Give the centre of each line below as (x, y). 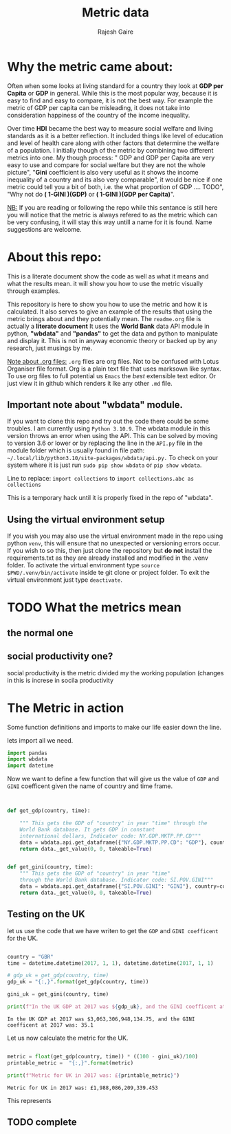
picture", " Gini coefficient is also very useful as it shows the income (103, 172)
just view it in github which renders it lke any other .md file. (90, 383)
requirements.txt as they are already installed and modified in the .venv (108, 558)
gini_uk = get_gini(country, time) (58, 994)
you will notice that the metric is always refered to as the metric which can (112, 215)
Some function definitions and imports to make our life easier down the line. (114, 727)
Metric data (115, 13)
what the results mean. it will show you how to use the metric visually (105, 283)
